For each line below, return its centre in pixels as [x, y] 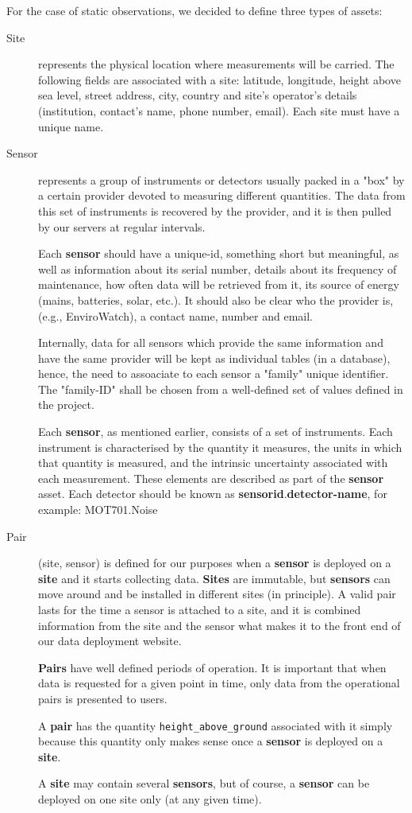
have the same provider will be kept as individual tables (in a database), [214, 358]
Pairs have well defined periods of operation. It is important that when [212, 667]
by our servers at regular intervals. [122, 226]
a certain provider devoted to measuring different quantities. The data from [222, 195]
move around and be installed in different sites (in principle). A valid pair [217, 594]
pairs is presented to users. [103, 698]
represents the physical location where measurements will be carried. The [216, 64]
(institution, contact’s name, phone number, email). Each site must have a [219, 110]
